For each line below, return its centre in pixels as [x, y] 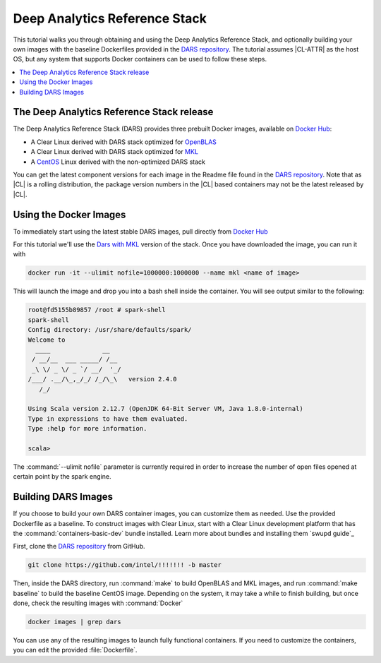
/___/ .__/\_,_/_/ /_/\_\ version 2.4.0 [102, 379]
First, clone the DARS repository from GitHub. [79, 546]
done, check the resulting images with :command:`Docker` [98, 603]
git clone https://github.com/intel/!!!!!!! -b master [125, 565]
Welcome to [47, 340]
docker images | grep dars [74, 622]
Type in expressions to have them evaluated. [108, 419]
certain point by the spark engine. [62, 477]
